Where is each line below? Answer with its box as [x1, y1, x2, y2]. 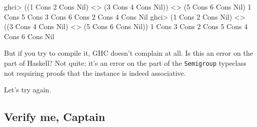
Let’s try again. [4, 84, 52, 95]
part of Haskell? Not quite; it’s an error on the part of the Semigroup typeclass [4, 57, 246, 68]
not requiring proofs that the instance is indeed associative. [4, 67, 186, 78]
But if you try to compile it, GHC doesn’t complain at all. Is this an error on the [4, 48, 253, 58]
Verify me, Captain [4, 109, 105, 124]
